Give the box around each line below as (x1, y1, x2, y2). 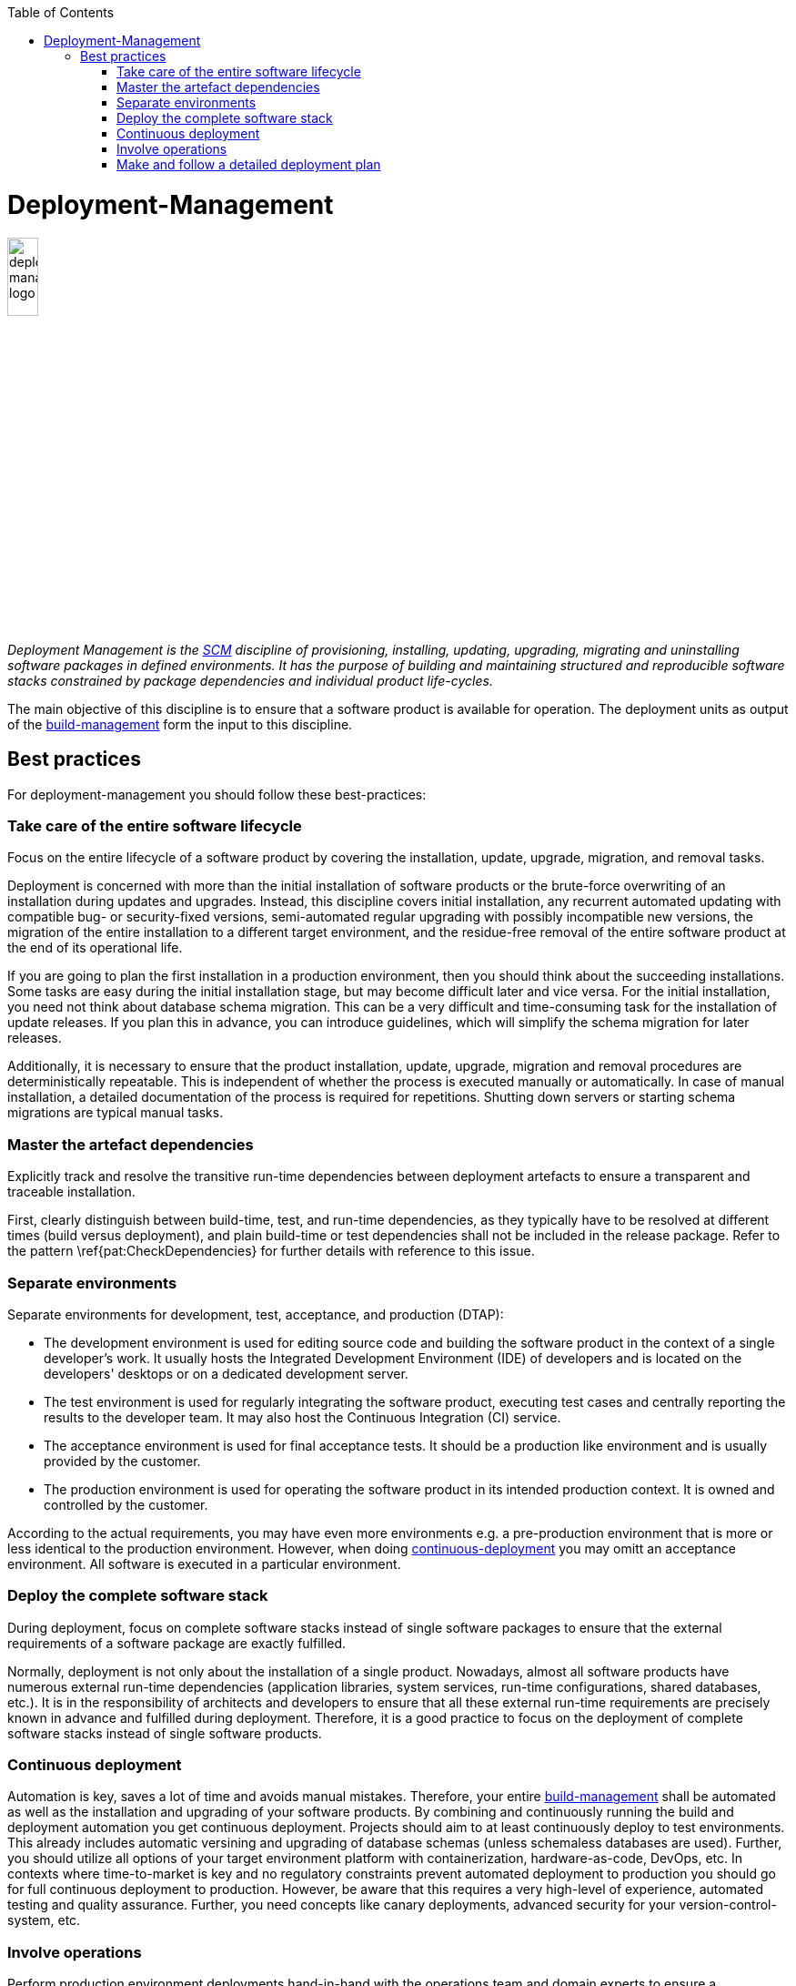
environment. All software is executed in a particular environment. (7, 1555, 401, 1572)
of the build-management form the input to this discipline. (7, 716, 353, 732)
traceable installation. (7, 1184, 136, 1200)
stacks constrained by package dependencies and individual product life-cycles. (7, 672, 493, 688)
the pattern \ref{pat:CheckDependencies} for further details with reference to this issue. (7, 1243, 535, 1259)
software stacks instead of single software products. (7, 1725, 322, 1741)
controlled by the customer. (44, 1496, 208, 1512)
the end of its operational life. (7, 940, 183, 956)
